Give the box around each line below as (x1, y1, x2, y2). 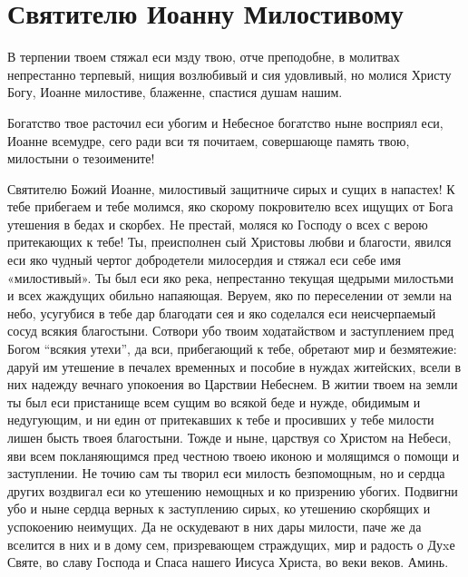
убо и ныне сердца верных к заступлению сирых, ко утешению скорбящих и (7, 499, 431, 518)
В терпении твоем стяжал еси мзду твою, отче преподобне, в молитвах (7, 47, 400, 66)
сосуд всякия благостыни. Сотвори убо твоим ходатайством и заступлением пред (7, 321, 454, 340)
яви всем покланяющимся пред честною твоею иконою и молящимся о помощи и (7, 445, 460, 465)
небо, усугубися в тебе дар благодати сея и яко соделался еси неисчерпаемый (7, 303, 436, 322)
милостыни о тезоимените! (7, 149, 155, 168)
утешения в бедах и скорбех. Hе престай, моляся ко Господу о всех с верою (7, 214, 428, 233)
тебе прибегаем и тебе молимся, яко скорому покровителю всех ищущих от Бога (7, 197, 453, 216)
